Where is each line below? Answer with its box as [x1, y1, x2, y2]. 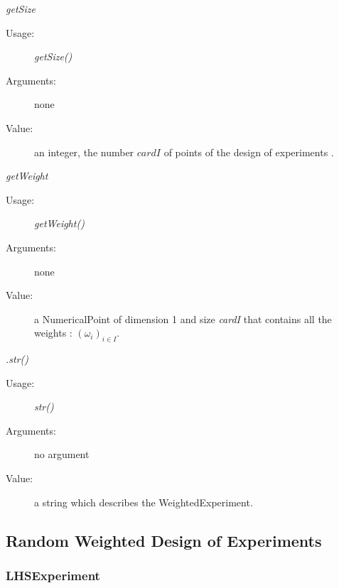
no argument [34, 447, 90, 462]
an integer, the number [34, 144, 134, 159]
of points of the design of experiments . [163, 144, 334, 159]
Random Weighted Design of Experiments [6, 529, 322, 551]
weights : [34, 325, 72, 340]
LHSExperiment [6, 566, 100, 584]
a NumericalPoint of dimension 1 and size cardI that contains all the [34, 311, 332, 326]
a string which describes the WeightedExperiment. [34, 494, 253, 509]
